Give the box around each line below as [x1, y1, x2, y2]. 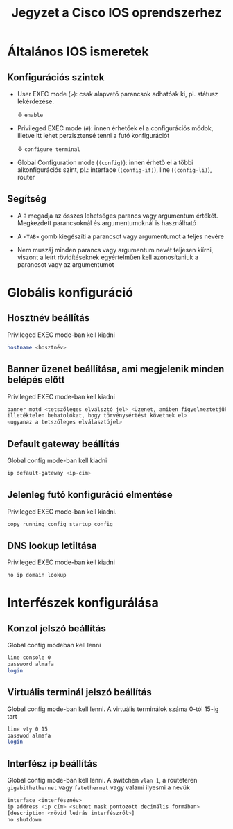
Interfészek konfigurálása [7, 595, 159, 611]
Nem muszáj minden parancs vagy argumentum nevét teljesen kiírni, [17, 245, 214, 254]
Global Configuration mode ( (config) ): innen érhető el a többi [17, 158, 193, 166]
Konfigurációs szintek [7, 71, 105, 83]
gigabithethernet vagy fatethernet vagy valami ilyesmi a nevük [7, 783, 191, 792]
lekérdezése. [17, 97, 54, 105]
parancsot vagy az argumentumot [17, 260, 114, 268]
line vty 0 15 [7, 726, 49, 733]
